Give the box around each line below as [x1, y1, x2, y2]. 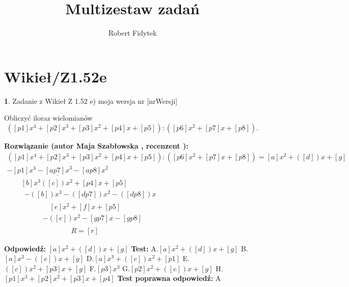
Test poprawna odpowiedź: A [117, 273, 221, 283]
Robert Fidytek [108, 27, 157, 38]
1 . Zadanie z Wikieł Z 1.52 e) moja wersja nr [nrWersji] [4, 95, 178, 106]
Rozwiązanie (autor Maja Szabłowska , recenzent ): [4, 140, 189, 151]
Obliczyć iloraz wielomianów [4, 112, 93, 123]
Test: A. [131, 243, 158, 253]
